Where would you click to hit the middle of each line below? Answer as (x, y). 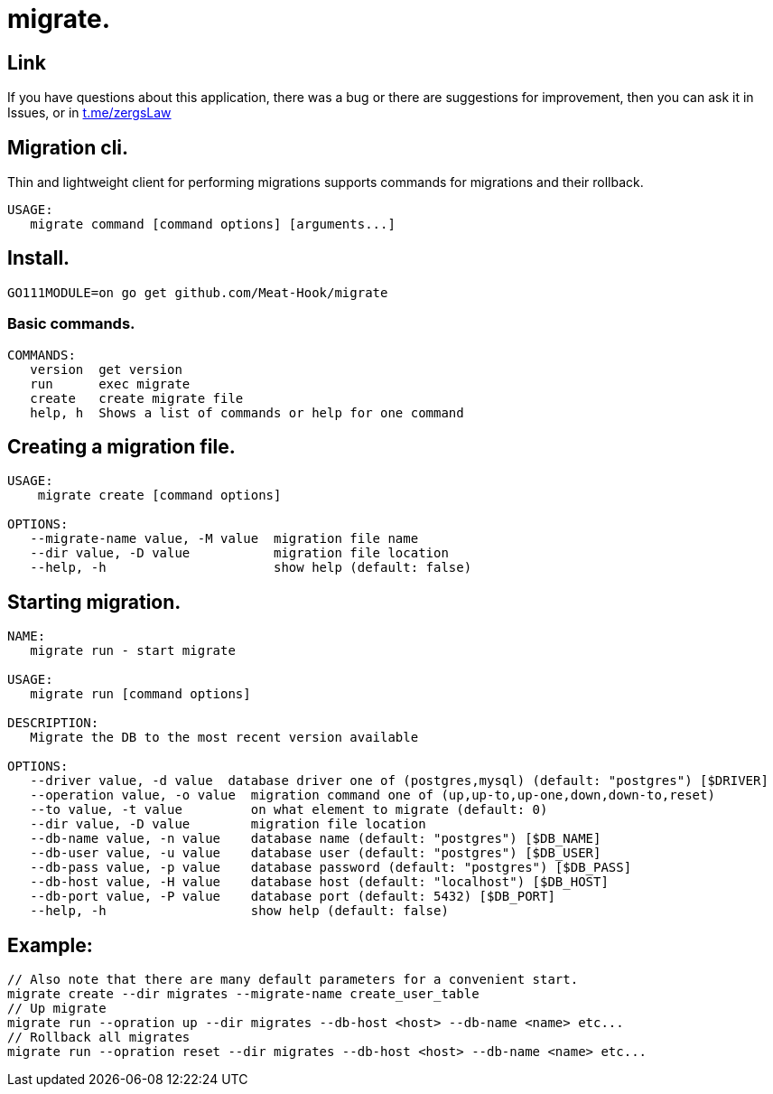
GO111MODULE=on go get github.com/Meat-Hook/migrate (198, 292)
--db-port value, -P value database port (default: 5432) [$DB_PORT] (293, 897)
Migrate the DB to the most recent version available (224, 738)
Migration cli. (68, 147)
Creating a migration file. (121, 447)
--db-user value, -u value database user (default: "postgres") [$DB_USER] (316, 853)
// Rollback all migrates (99, 1038)
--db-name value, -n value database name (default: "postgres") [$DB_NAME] (316, 839)
